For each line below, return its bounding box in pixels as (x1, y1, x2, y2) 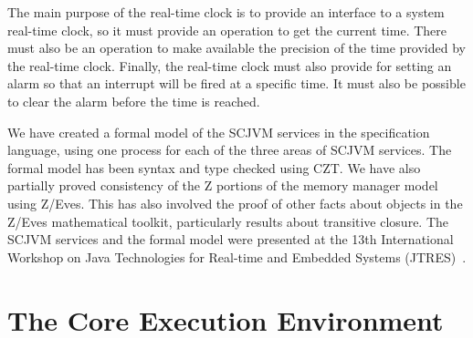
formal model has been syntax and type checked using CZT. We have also (7, 158, 421, 177)
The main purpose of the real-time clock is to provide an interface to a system (7, 3, 445, 21)
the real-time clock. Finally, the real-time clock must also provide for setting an (7, 56, 452, 75)
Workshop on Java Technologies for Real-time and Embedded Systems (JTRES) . (7, 247, 467, 266)
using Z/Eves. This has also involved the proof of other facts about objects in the (7, 193, 463, 212)
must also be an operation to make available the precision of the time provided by (7, 38, 466, 57)
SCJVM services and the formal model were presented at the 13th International (7, 230, 454, 249)
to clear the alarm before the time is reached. (7, 91, 260, 110)
